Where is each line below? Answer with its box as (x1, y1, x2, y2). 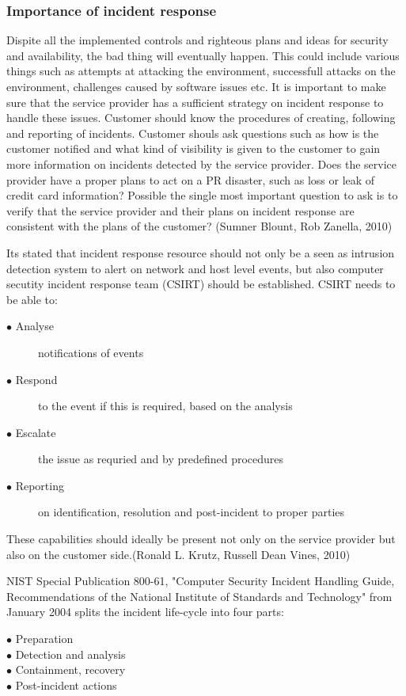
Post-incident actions (15, 676, 117, 693)
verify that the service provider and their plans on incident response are (6, 202, 355, 219)
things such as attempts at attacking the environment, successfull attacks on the (6, 63, 396, 79)
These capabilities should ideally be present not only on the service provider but (6, 531, 396, 547)
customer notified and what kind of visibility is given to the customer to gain (6, 140, 381, 157)
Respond (15, 371, 58, 387)
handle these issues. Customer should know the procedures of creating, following (6, 109, 396, 126)
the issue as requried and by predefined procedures (38, 451, 284, 467)
